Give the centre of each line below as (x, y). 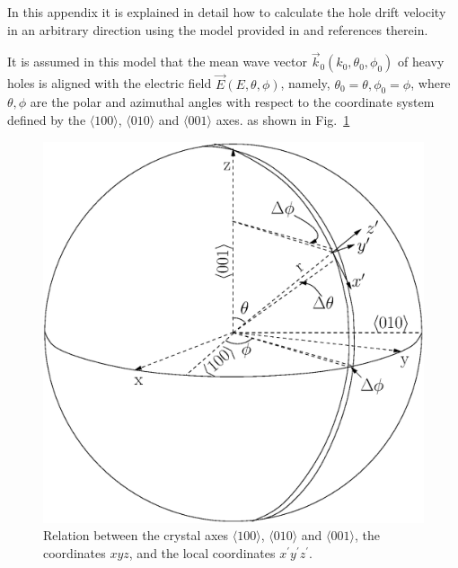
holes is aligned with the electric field (110, 83)
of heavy (421, 62)
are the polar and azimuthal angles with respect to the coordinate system (232, 102)
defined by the (47, 120)
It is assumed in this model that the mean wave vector (157, 62)
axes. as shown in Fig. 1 (283, 120)
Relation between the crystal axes (136, 535)
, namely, (305, 83)
